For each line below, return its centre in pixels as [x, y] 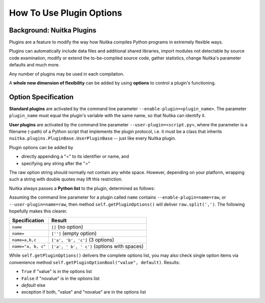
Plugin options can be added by [41, 147]
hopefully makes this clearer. [38, 211]
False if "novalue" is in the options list [61, 278]
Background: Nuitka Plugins [53, 30]
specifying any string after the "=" [56, 163]
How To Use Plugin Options [66, 13]
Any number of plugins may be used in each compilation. [67, 74]
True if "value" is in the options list [57, 272]
